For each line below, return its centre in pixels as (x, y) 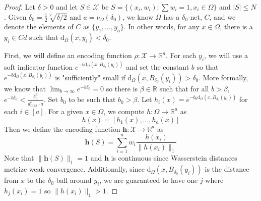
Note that (19, 158)
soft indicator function (39, 66)
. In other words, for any (161, 27)
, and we (222, 16)
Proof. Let (20, 7)
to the (36, 180)
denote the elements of (39, 27)
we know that (25, 88)
